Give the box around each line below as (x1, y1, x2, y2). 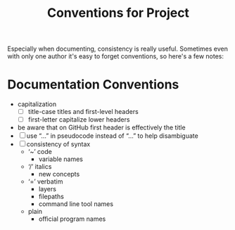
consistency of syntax (26, 140, 91, 148)
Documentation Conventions (7, 77, 179, 93)
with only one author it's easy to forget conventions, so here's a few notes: (7, 52, 224, 60)
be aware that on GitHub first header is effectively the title (17, 123, 186, 132)
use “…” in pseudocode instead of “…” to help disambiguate (26, 132, 198, 140)
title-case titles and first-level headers (27, 108, 139, 116)
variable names (38, 155, 83, 163)
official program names (38, 215, 106, 223)
